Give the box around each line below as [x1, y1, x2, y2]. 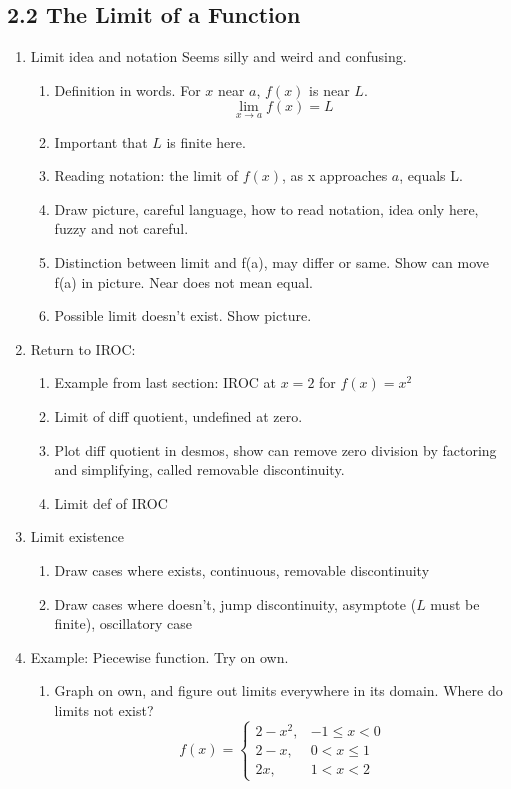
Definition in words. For [54, 79, 201, 100]
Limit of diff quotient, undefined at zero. [54, 405, 303, 426]
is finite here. [166, 131, 246, 152]
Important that [54, 131, 148, 152]
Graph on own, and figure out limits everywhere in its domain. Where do [54, 680, 503, 701]
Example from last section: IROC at [54, 372, 277, 393]
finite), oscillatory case [54, 613, 193, 634]
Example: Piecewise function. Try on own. [30, 646, 289, 667]
